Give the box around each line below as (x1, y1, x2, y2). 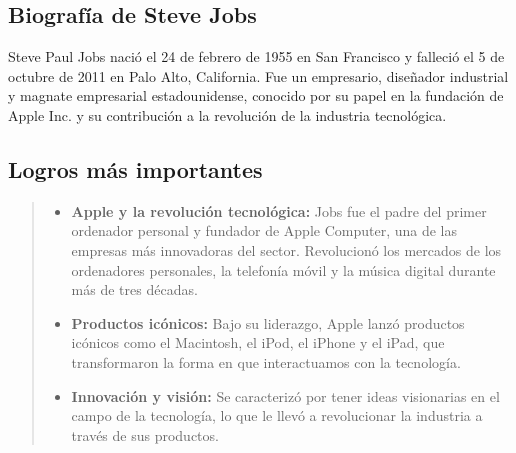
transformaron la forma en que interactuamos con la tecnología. (71, 351, 461, 372)
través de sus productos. (71, 424, 219, 445)
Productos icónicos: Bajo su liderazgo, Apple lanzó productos (71, 312, 465, 333)
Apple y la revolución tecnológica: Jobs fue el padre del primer (71, 200, 487, 221)
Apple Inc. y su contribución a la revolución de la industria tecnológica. (8, 104, 447, 125)
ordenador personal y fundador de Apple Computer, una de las (71, 220, 457, 241)
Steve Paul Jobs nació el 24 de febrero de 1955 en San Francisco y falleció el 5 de (8, 46, 505, 67)
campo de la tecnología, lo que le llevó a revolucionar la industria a (71, 405, 483, 426)
